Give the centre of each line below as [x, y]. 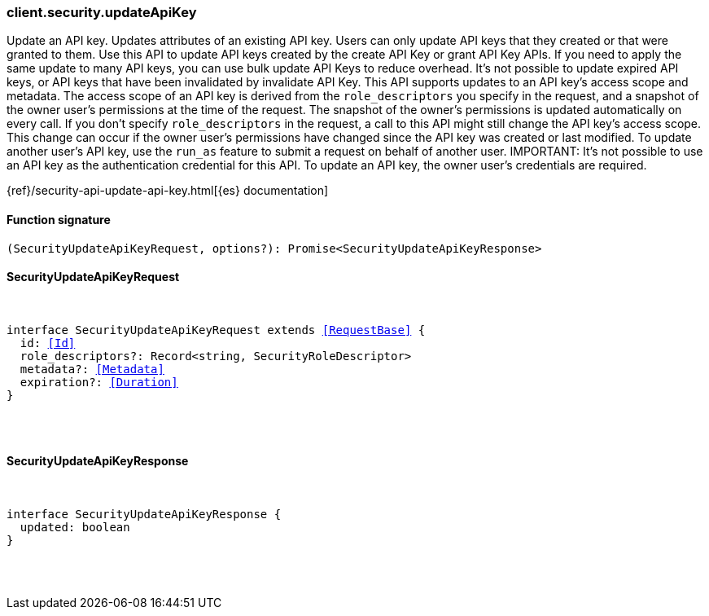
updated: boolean [75, 528]
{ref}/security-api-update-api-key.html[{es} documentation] [168, 191]
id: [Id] [48, 343]
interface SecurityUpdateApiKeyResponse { [144, 515]
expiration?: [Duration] [99, 382]
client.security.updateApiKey [102, 12]
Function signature [59, 219]
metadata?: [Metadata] [92, 369]
